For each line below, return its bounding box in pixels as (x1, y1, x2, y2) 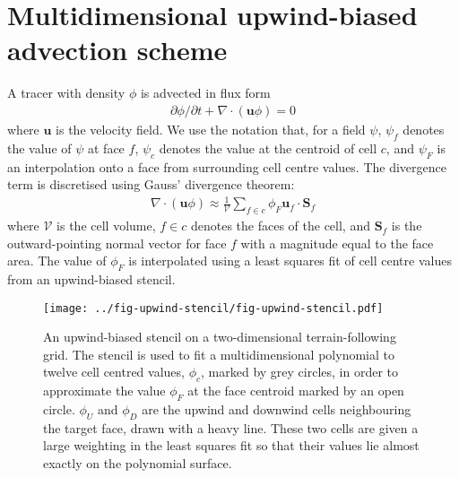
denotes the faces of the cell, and (190, 216, 370, 235)
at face (88, 138, 125, 157)
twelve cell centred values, (43, 362, 185, 381)
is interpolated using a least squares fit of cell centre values (128, 251, 452, 270)
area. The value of (7, 251, 107, 270)
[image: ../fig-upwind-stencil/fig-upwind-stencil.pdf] (43, 301, 384, 315)
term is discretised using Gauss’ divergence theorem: (7, 175, 295, 194)
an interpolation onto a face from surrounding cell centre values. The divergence (7, 157, 446, 176)
